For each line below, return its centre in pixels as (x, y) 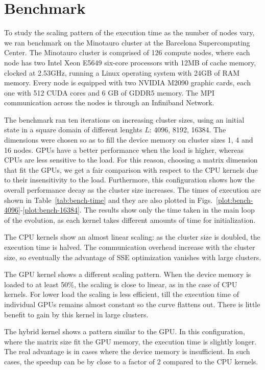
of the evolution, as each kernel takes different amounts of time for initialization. (130, 219)
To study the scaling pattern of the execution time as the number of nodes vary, (129, 32)
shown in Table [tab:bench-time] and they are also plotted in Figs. (109, 200)
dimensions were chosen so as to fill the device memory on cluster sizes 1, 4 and (129, 140)
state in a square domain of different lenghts (73, 130)
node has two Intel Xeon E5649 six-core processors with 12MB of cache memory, (130, 62)
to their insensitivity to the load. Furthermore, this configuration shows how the (129, 180)
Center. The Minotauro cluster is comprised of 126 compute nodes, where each (127, 52)
